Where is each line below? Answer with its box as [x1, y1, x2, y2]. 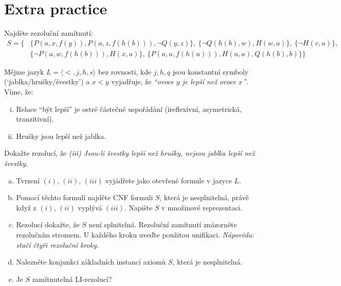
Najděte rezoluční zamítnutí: [4, 28, 93, 38]
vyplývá [77, 202, 102, 212]
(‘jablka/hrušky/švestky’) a [4, 76, 90, 87]
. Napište [124, 202, 152, 212]
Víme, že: [4, 86, 34, 97]
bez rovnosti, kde [98, 66, 151, 77]
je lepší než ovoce [182, 76, 236, 87]
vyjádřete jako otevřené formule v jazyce [105, 175, 232, 185]
